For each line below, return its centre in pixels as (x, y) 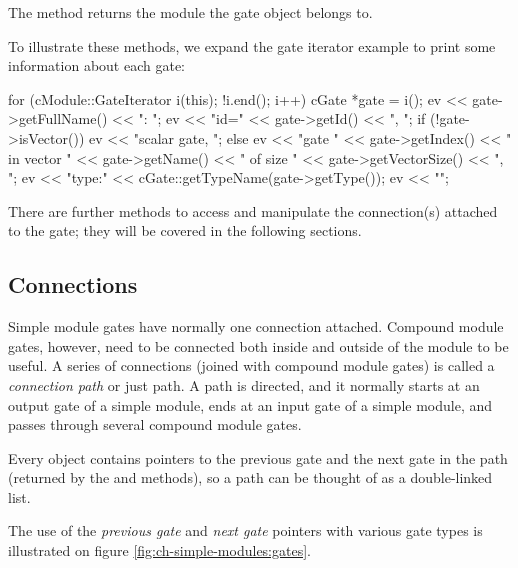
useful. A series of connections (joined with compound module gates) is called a (251, 365)
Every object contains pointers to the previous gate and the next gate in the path (258, 457)
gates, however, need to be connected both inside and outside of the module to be (258, 345)
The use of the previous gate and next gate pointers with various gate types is (245, 530)
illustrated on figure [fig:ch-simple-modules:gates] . (159, 550)
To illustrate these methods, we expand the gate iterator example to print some (252, 45)
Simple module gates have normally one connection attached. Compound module (256, 326)
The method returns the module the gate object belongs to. (190, 12)
